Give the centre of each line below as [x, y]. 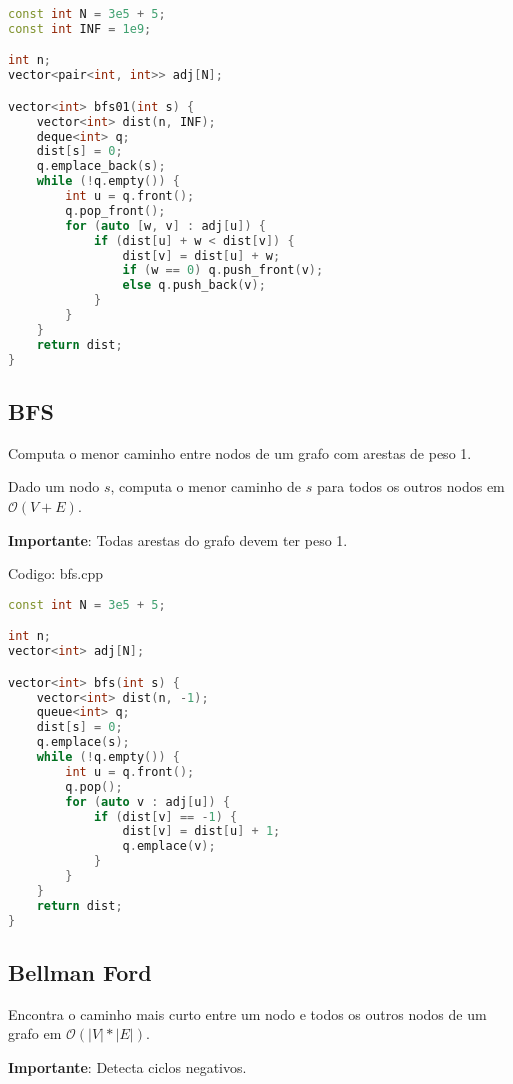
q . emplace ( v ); [169, 846]
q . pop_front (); [115, 210]
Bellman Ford [80, 971]
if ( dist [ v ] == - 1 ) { [165, 816]
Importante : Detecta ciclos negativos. [127, 1066]
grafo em [35, 1033]
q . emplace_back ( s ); [101, 166]
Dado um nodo [54, 486]
